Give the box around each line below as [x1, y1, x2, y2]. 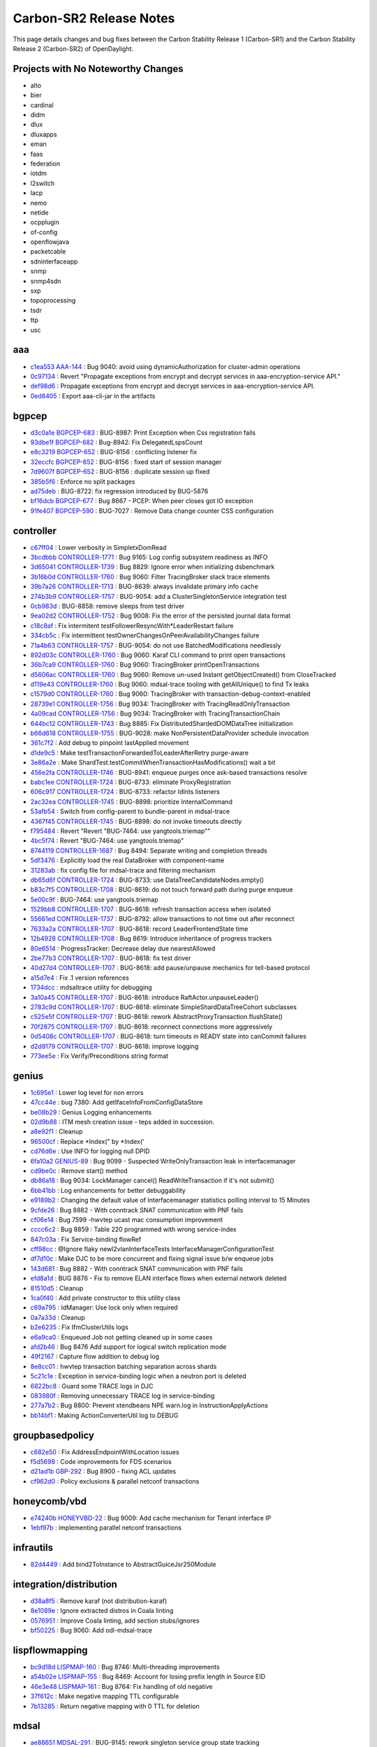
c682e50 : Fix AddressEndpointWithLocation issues [30, 1447, 179, 1456]
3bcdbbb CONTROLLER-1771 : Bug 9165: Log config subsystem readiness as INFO [30, 553, 268, 562]
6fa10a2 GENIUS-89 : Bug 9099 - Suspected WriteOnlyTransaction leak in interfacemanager [30, 1157, 296, 1165]
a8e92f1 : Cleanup [30, 1127, 83, 1136]
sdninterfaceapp [30, 257, 78, 266]
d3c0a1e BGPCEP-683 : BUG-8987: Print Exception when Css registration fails [30, 428, 256, 437]
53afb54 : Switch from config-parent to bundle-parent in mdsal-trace [30, 807, 230, 815]
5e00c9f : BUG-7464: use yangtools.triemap [30, 895, 158, 904]
